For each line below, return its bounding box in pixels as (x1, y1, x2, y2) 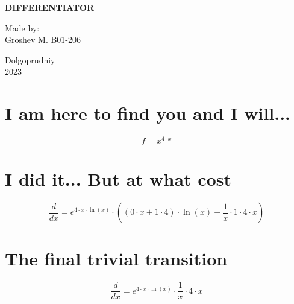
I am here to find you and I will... (5, 101, 291, 125)
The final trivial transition (5, 246, 228, 271)
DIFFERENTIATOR (5, 1, 95, 13)
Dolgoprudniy (5, 53, 55, 66)
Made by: (5, 21, 40, 34)
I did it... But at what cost (5, 166, 231, 191)
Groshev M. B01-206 (5, 33, 81, 46)
